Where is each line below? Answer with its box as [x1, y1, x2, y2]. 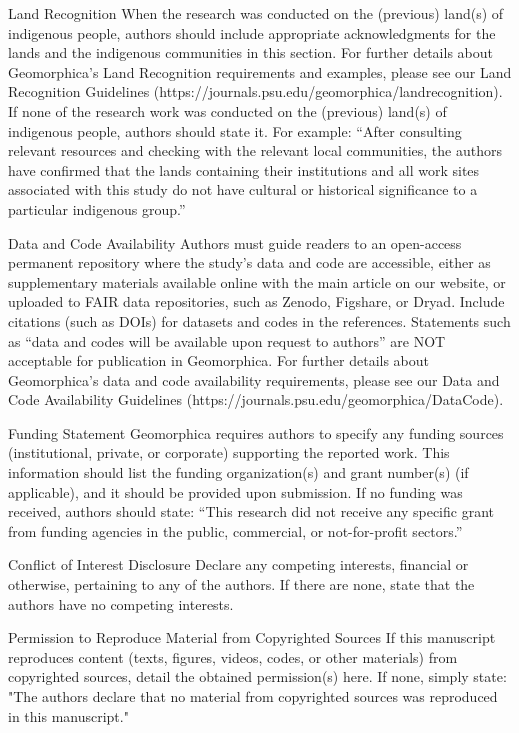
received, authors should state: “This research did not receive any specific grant [8, 501, 494, 522]
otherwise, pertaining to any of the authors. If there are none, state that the [8, 574, 475, 595]
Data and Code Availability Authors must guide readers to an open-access [8, 232, 462, 253]
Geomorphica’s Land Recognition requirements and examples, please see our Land [8, 61, 512, 82]
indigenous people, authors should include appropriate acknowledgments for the [8, 22, 496, 43]
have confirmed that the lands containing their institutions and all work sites [8, 159, 480, 180]
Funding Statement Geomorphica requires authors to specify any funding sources [8, 422, 504, 443]
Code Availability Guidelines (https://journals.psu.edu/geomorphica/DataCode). [8, 389, 504, 410]
